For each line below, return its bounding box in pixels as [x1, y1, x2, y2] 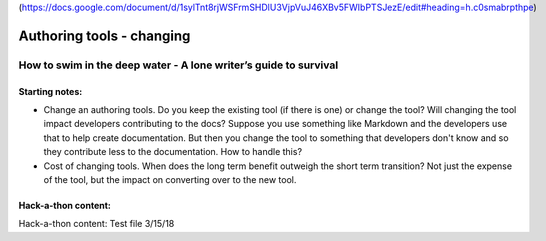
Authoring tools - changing [18, 27, 191, 44]
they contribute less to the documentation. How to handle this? [43, 146, 303, 158]
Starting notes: [18, 85, 83, 97]
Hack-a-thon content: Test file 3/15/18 [18, 218, 175, 230]
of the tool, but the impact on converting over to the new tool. [43, 173, 297, 185]
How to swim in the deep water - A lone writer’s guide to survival [18, 58, 339, 72]
